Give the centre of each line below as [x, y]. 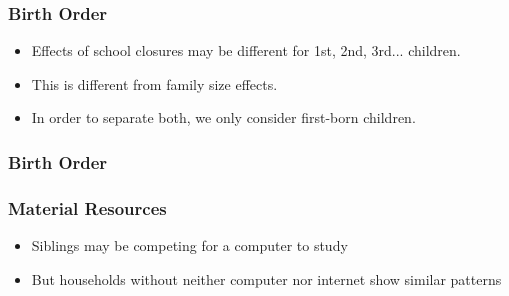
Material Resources [87, 207]
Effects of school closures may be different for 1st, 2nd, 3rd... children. [246, 50]
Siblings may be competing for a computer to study [189, 245]
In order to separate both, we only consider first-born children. [223, 117]
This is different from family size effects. [154, 83]
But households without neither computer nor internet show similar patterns [266, 278]
